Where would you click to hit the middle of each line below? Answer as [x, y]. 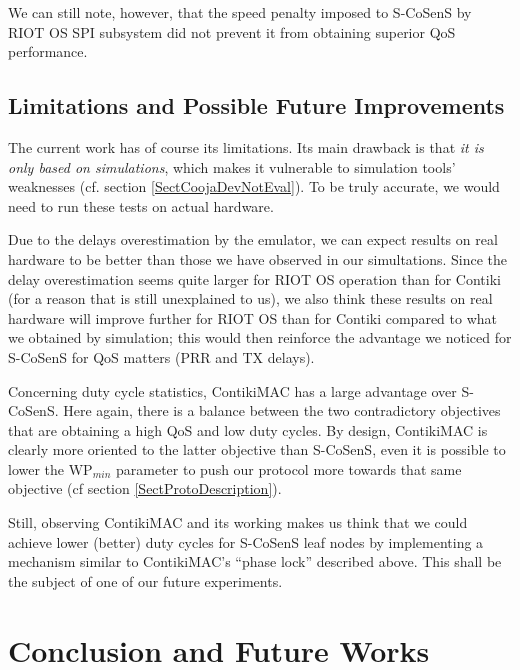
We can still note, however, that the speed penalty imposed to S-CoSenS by [240, 12]
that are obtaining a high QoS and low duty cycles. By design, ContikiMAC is [248, 429]
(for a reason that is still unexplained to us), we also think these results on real [250, 298]
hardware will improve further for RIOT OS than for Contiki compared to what [252, 317]
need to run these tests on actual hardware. [141, 205]
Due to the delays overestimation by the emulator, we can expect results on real [253, 239]
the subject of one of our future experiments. [145, 580]
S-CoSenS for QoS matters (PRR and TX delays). [161, 356]
